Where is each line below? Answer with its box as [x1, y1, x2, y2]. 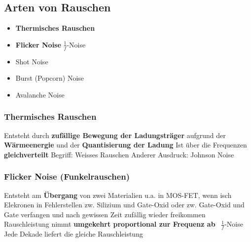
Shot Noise [15, 56, 48, 66]
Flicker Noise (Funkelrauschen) [4, 170, 130, 183]
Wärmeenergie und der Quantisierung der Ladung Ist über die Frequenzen [4, 140, 247, 150]
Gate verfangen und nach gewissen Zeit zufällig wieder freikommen [4, 209, 206, 219]
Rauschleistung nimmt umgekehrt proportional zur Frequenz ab [4, 219, 215, 229]
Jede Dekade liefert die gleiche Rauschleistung [4, 229, 143, 239]
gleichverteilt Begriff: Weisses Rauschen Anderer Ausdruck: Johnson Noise [4, 149, 234, 159]
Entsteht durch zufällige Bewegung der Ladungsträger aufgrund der [4, 130, 226, 140]
